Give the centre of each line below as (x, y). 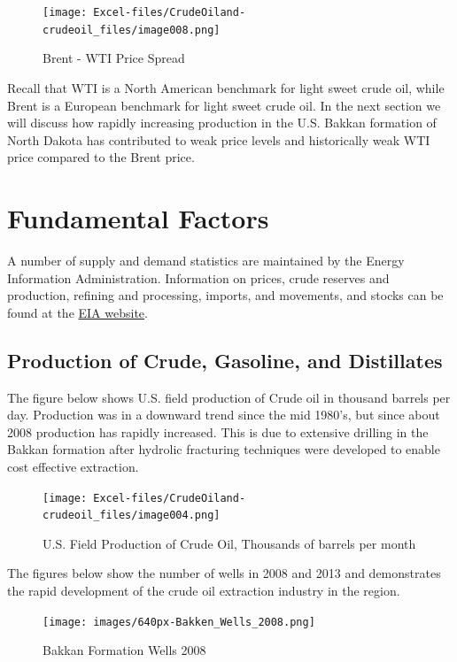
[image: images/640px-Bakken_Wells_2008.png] (179, 622)
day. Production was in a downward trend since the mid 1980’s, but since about (224, 415)
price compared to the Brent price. (101, 157)
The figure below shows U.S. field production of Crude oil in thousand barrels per (229, 397)
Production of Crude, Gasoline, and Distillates (225, 360)
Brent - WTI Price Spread (114, 58)
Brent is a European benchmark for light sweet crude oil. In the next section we (224, 105)
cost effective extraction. (73, 466)
